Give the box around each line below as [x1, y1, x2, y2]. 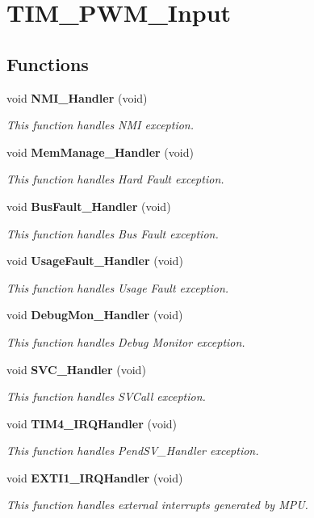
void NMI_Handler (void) [6, 89, 148, 106]
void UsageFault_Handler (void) [6, 252, 183, 269]
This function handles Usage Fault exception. [6, 279, 229, 296]
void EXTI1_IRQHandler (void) [6, 469, 183, 486]
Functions [6, 51, 89, 76]
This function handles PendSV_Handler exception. [6, 442, 259, 459]
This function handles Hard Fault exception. [6, 171, 224, 187]
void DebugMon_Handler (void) [6, 306, 183, 323]
